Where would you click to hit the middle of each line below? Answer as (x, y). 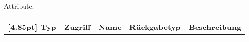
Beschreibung (215, 27)
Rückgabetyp (155, 27)
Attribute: (19, 6)
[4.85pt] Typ (32, 27)
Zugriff (77, 27)
